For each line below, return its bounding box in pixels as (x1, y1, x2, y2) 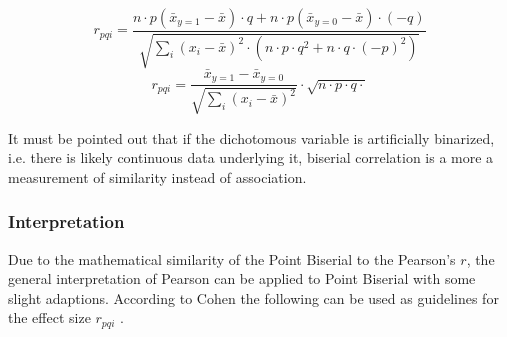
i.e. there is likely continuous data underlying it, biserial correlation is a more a (8, 147, 494, 168)
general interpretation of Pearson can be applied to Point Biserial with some (8, 268, 476, 289)
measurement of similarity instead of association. (8, 166, 307, 187)
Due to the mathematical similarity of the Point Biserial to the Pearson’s (8, 248, 456, 269)
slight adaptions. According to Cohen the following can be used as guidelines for (8, 287, 499, 308)
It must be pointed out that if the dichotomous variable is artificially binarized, (8, 127, 495, 148)
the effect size (8, 307, 91, 328)
